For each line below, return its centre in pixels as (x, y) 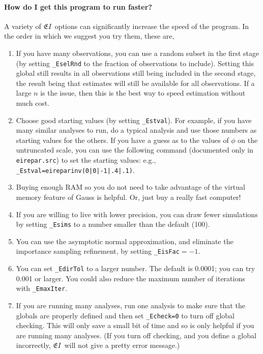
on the (248, 140)
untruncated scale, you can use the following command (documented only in (135, 150)
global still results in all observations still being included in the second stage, (136, 73)
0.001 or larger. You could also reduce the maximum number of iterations (130, 278)
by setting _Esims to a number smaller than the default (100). (113, 224)
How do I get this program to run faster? (78, 6)
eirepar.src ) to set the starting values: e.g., (86, 160)
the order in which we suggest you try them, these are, (89, 36)
